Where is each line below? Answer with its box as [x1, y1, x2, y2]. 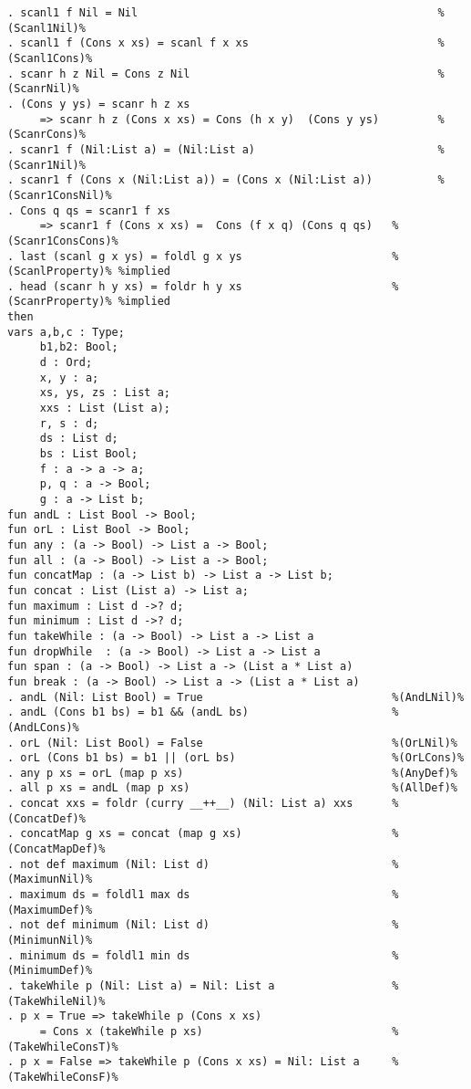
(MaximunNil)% [7, 873, 93, 886]
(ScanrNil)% [7, 82, 79, 96]
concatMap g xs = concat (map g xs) [20, 827, 242, 841]
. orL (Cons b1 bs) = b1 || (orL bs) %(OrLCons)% [7, 751, 465, 765]
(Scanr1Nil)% [7, 158, 86, 172]
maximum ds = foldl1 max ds [20, 888, 190, 902]
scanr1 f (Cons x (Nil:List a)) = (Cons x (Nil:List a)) [20, 173, 373, 187]
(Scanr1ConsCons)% [7, 234, 118, 247]
